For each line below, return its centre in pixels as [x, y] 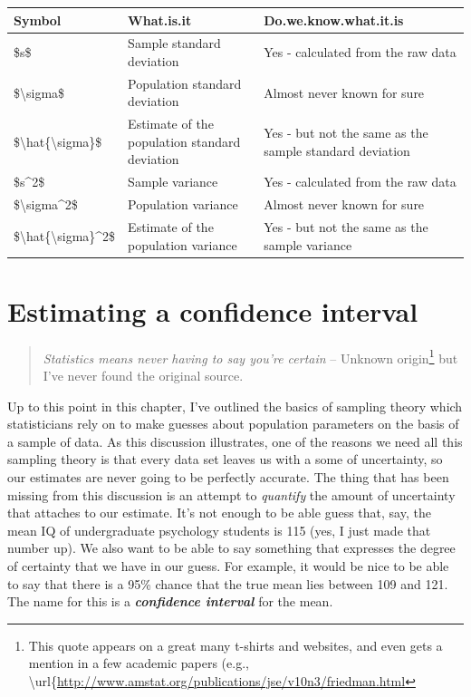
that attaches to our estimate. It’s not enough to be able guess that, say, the [219, 513]
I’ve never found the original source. [143, 375]
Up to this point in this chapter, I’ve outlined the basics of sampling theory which [235, 406]
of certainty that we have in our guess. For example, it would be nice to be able [228, 565]
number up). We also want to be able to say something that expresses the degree [231, 548]
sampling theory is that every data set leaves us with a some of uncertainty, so [225, 459]
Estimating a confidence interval [213, 310]
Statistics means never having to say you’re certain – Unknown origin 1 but [250, 356]
